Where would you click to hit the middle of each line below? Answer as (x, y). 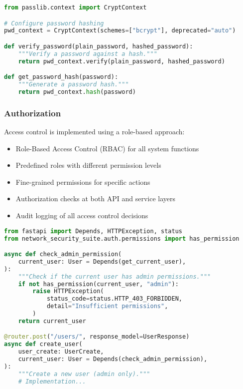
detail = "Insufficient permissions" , (107, 306)
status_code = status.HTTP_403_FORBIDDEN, (114, 299)
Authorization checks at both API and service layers (95, 198)
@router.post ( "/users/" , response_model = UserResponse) (97, 337)
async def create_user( (43, 344)
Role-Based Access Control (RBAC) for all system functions (107, 148)
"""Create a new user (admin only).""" (84, 374)
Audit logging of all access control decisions (82, 215)
